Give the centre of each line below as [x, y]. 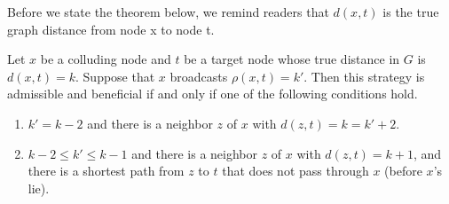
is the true [411, 12]
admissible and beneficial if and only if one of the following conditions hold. [213, 94]
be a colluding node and [106, 59]
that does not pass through [295, 171]
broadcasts [199, 76]
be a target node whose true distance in [292, 59]
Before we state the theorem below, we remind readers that [168, 12]
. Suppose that [115, 76]
